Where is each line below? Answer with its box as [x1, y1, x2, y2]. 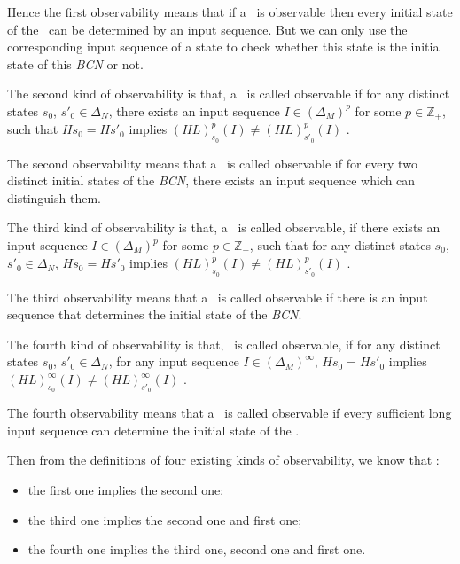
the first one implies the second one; [27, 481, 224, 499]
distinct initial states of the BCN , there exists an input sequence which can [7, 171, 416, 190]
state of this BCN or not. [7, 54, 144, 73]
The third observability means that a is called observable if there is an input [7, 287, 428, 306]
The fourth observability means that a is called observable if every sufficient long [7, 403, 452, 422]
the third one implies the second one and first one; [27, 510, 302, 529]
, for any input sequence [108, 352, 239, 371]
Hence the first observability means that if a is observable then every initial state [7, 3, 453, 20]
